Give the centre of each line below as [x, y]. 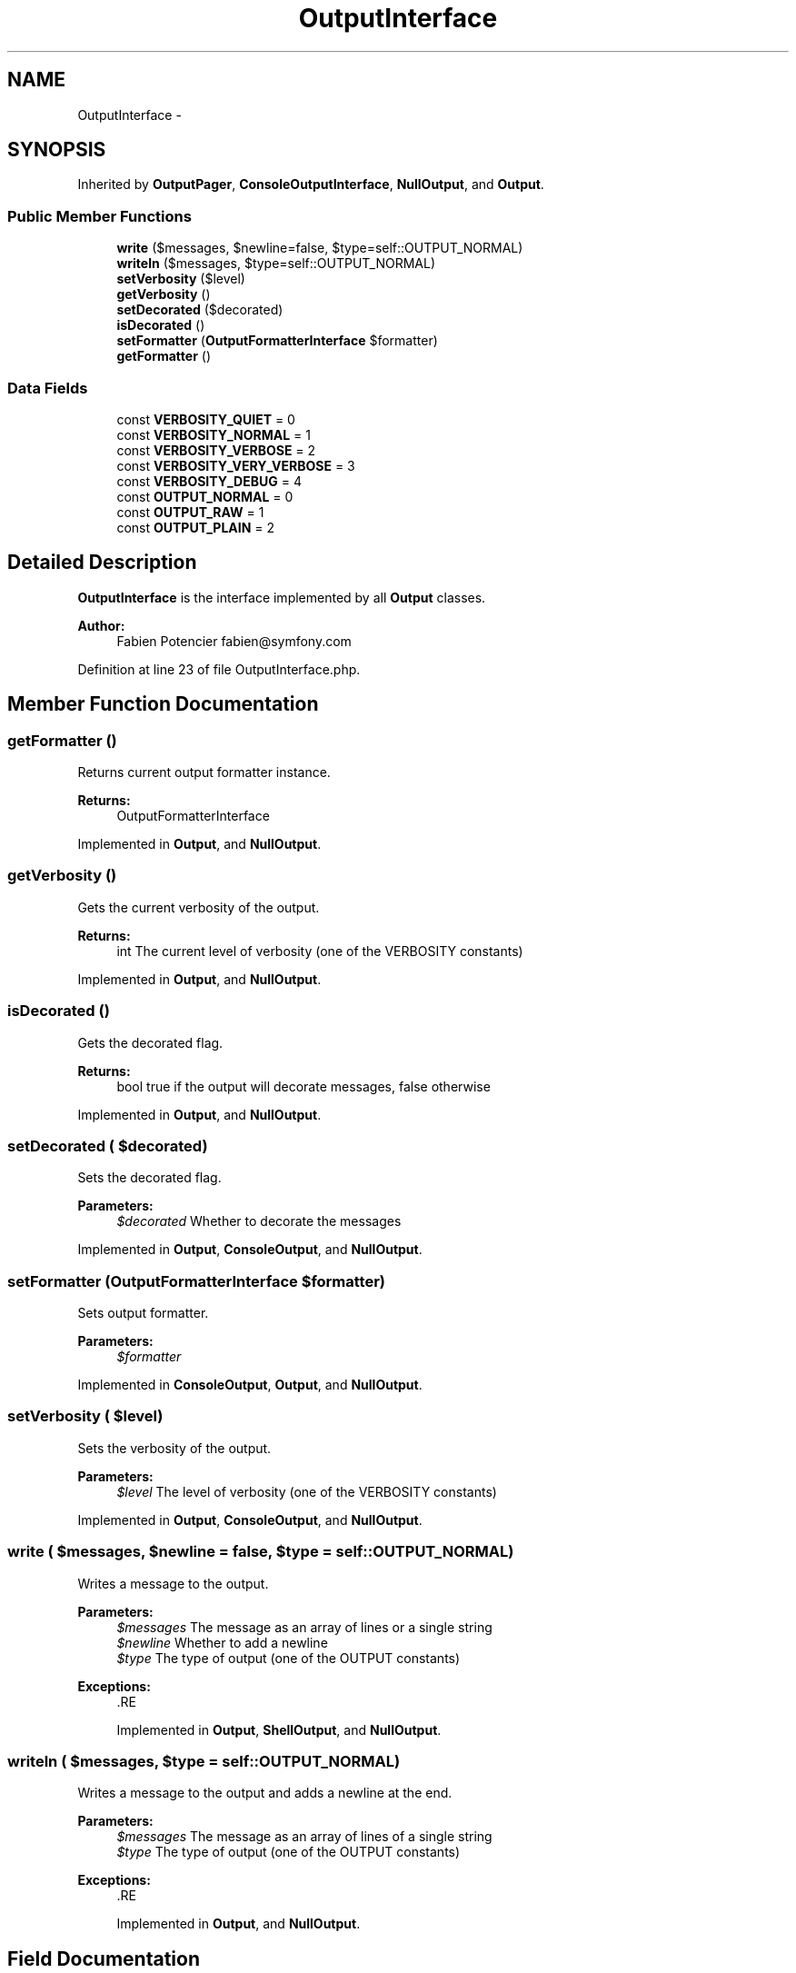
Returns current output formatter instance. [204, 772]
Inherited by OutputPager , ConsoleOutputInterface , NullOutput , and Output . [311, 184]
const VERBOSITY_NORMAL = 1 [214, 434]
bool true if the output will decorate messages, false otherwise [303, 1086]
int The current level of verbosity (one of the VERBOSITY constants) [320, 951]
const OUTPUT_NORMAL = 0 [205, 496]
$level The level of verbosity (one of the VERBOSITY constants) [307, 1491]
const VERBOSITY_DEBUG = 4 [209, 481]
